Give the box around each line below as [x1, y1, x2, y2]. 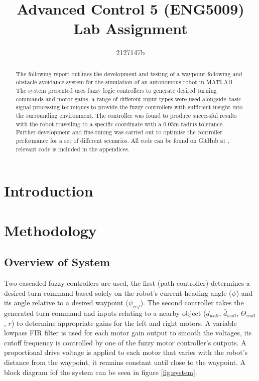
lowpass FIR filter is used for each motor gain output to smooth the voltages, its [4, 327, 252, 338]
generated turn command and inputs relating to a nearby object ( [4, 308, 206, 318]
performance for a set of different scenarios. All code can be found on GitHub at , [16, 136, 229, 144]
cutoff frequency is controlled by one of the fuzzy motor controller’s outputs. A [4, 337, 246, 347]
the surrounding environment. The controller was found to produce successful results [16, 111, 237, 119]
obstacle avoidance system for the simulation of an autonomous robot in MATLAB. [16, 78, 234, 86]
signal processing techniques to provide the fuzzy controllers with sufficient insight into [16, 103, 243, 111]
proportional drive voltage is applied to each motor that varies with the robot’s [4, 347, 248, 357]
